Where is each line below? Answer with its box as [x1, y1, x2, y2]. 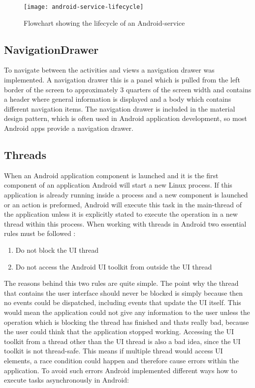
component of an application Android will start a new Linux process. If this [4, 180, 232, 190]
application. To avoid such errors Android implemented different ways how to [4, 365, 237, 375]
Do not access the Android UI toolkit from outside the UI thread [15, 261, 212, 272]
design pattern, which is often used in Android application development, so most [4, 113, 247, 123]
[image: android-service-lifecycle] [24, 3, 144, 10]
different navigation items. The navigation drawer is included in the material [4, 103, 235, 114]
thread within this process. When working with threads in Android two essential [4, 218, 247, 229]
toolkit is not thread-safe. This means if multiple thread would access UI [4, 346, 223, 356]
